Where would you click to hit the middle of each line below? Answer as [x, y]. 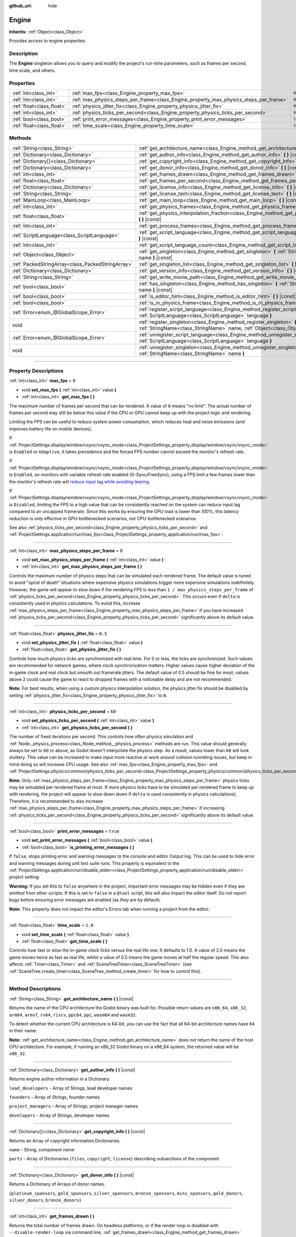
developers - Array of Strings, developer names [59, 1115]
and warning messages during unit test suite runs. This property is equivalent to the [94, 863]
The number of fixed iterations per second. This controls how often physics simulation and [101, 737]
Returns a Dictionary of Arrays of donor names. [57, 1184]
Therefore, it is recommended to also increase [56, 801]
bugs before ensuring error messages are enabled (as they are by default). [85, 900]
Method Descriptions [35, 989]
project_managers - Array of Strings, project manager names [74, 1106]
